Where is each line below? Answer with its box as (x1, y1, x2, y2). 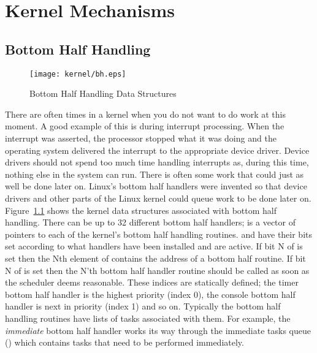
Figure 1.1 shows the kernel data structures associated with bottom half (5, 203, 277, 216)
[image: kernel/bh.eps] (29, 69, 126, 78)
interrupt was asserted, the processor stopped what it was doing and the (5, 132, 277, 145)
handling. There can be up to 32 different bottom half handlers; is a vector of (5, 216, 296, 229)
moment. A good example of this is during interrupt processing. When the (5, 120, 285, 132)
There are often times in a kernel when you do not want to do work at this (5, 107, 286, 120)
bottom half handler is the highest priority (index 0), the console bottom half (5, 287, 296, 300)
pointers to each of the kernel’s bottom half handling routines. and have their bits (5, 227, 313, 240)
